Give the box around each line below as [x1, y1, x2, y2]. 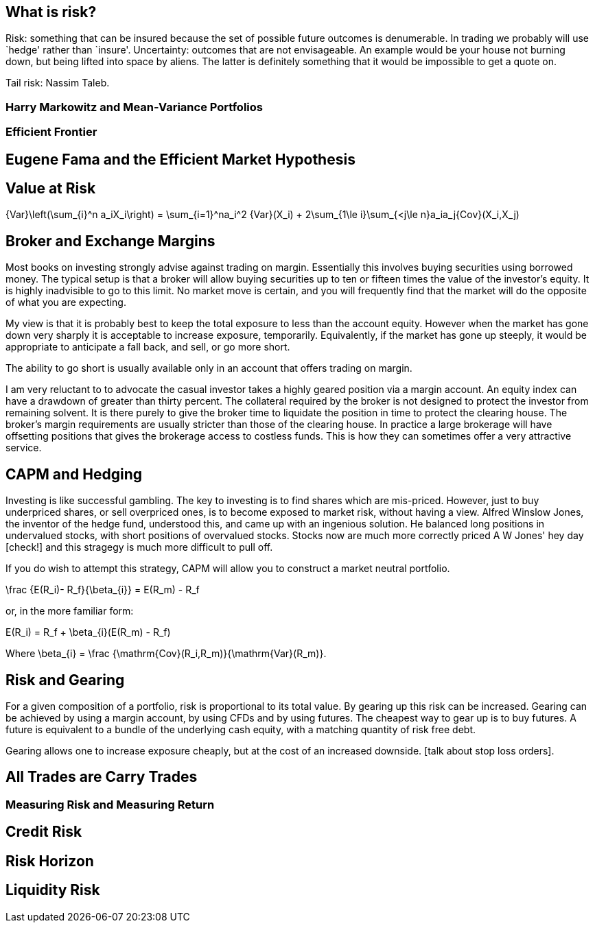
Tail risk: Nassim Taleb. [5, 77, 110, 89]
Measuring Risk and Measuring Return [5, 797, 215, 811]
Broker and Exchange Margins [5, 232, 215, 250]
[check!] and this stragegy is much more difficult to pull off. [5, 541, 273, 554]
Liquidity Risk [5, 881, 100, 899]
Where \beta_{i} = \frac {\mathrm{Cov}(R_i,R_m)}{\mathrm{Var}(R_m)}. [5, 647, 327, 660]
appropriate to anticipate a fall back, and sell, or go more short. [5, 341, 290, 353]
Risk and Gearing [5, 671, 125, 689]
